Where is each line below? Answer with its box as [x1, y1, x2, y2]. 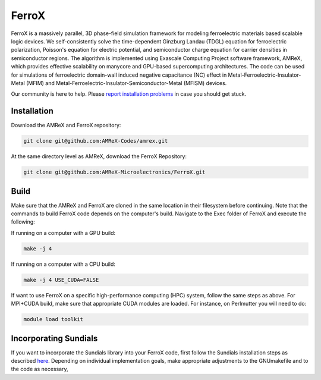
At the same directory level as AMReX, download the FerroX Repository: [11, 153, 187, 160]
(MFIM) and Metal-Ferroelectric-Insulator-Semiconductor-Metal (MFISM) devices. [26, 79, 227, 86]
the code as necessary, [11, 366, 68, 373]
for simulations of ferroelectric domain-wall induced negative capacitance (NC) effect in [11, 71, 227, 78]
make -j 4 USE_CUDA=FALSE [23, 277, 99, 283]
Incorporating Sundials [11, 333, 98, 343]
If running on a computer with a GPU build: [11, 229, 116, 236]
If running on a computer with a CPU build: [11, 260, 116, 268]
